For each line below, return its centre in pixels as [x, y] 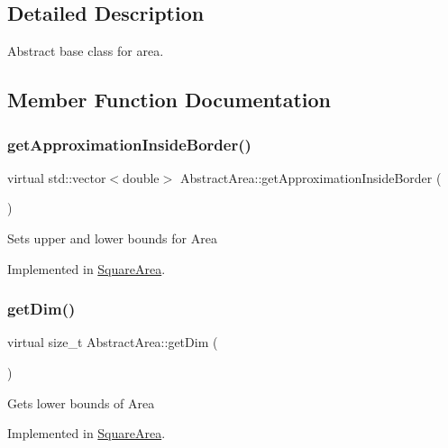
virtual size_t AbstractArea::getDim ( [113, 342]
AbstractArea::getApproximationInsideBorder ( [311, 177]
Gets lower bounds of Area [81, 402]
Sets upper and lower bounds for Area [112, 238]
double [141, 177]
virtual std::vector [57, 177]
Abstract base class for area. [86, 51]
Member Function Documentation [169, 100]
